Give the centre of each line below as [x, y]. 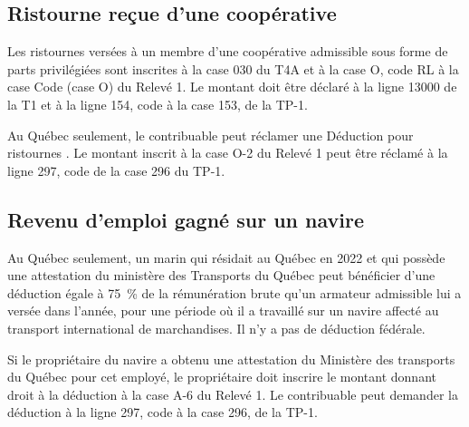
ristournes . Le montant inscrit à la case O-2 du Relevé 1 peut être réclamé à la [228, 153]
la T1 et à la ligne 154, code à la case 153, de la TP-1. [158, 104]
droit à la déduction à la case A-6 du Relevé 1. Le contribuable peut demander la [233, 394]
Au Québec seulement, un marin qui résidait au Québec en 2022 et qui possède [226, 257]
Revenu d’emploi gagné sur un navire [186, 219]
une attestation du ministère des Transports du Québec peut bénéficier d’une [221, 275]
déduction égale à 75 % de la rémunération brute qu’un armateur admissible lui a [234, 292]
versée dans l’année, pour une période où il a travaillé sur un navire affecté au [223, 311]
